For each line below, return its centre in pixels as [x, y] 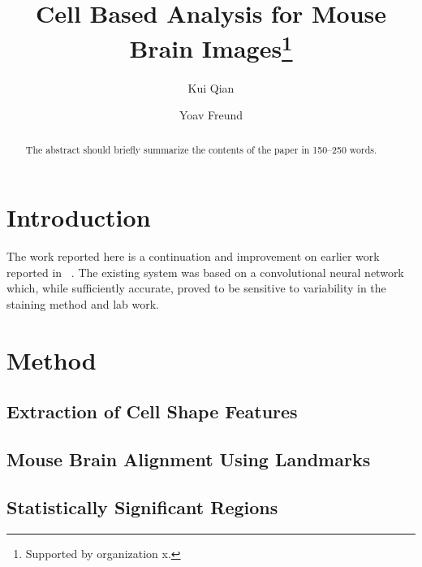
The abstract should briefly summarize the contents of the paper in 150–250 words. [201, 149]
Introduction [79, 217]
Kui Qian [211, 87]
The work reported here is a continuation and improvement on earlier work [193, 256]
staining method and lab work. [83, 304]
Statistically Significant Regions [142, 506]
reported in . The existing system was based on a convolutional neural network [205, 272]
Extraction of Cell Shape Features [152, 411]
